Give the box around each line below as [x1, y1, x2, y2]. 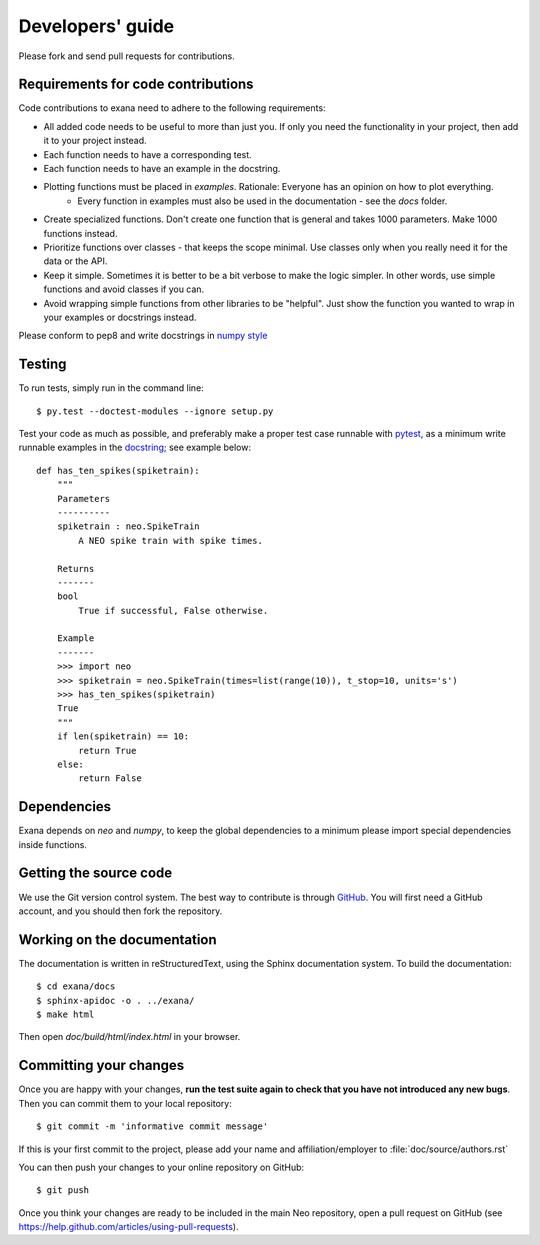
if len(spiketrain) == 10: [56, 731, 190, 742]
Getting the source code [18, 865, 173, 882]
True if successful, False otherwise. [78, 605, 269, 616]
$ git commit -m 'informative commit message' [36, 1121, 269, 1132]
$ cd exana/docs [36, 981, 116, 992]
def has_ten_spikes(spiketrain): [36, 465, 200, 476]
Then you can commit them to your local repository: [18, 1097, 232, 1109]
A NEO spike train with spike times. [78, 535, 264, 546]
